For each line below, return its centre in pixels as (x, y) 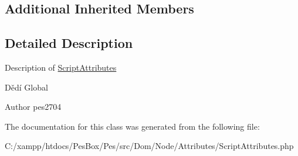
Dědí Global (26, 87)
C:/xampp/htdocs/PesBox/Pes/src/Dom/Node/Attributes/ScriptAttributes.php (149, 146)
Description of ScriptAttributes (61, 67)
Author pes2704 (33, 107)
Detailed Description (69, 43)
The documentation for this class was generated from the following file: (132, 126)
